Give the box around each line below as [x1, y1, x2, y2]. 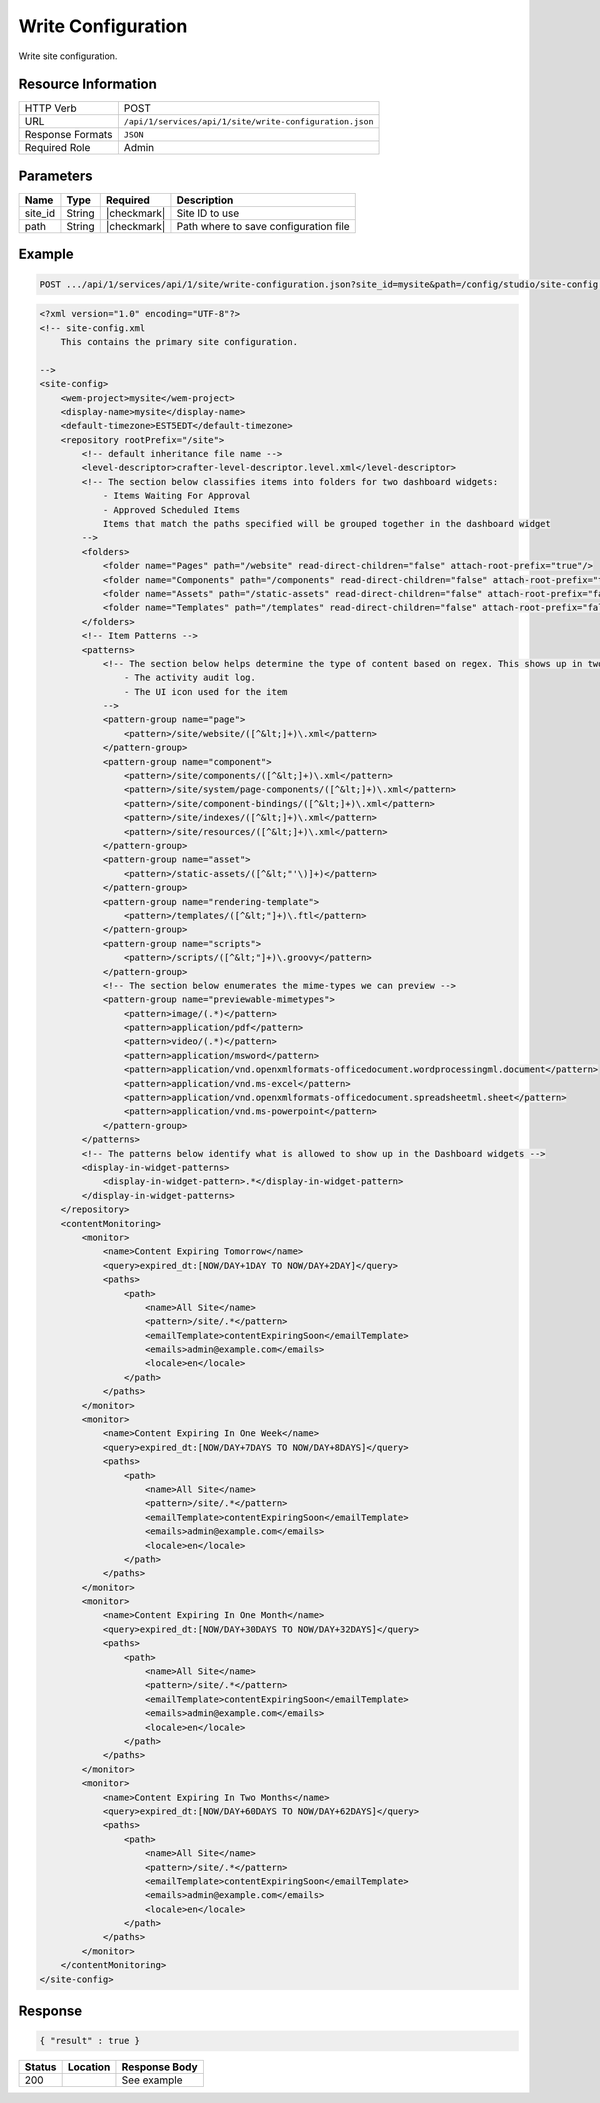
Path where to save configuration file [176, 219, 350, 233]
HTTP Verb [24, 101, 77, 115]
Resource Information [18, 76, 157, 93]
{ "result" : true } [39, 2035, 140, 2047]
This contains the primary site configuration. [60, 336, 299, 347]
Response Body [121, 2060, 199, 2074]
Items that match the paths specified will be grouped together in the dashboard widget [102, 518, 552, 530]
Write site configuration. [18, 50, 118, 62]
